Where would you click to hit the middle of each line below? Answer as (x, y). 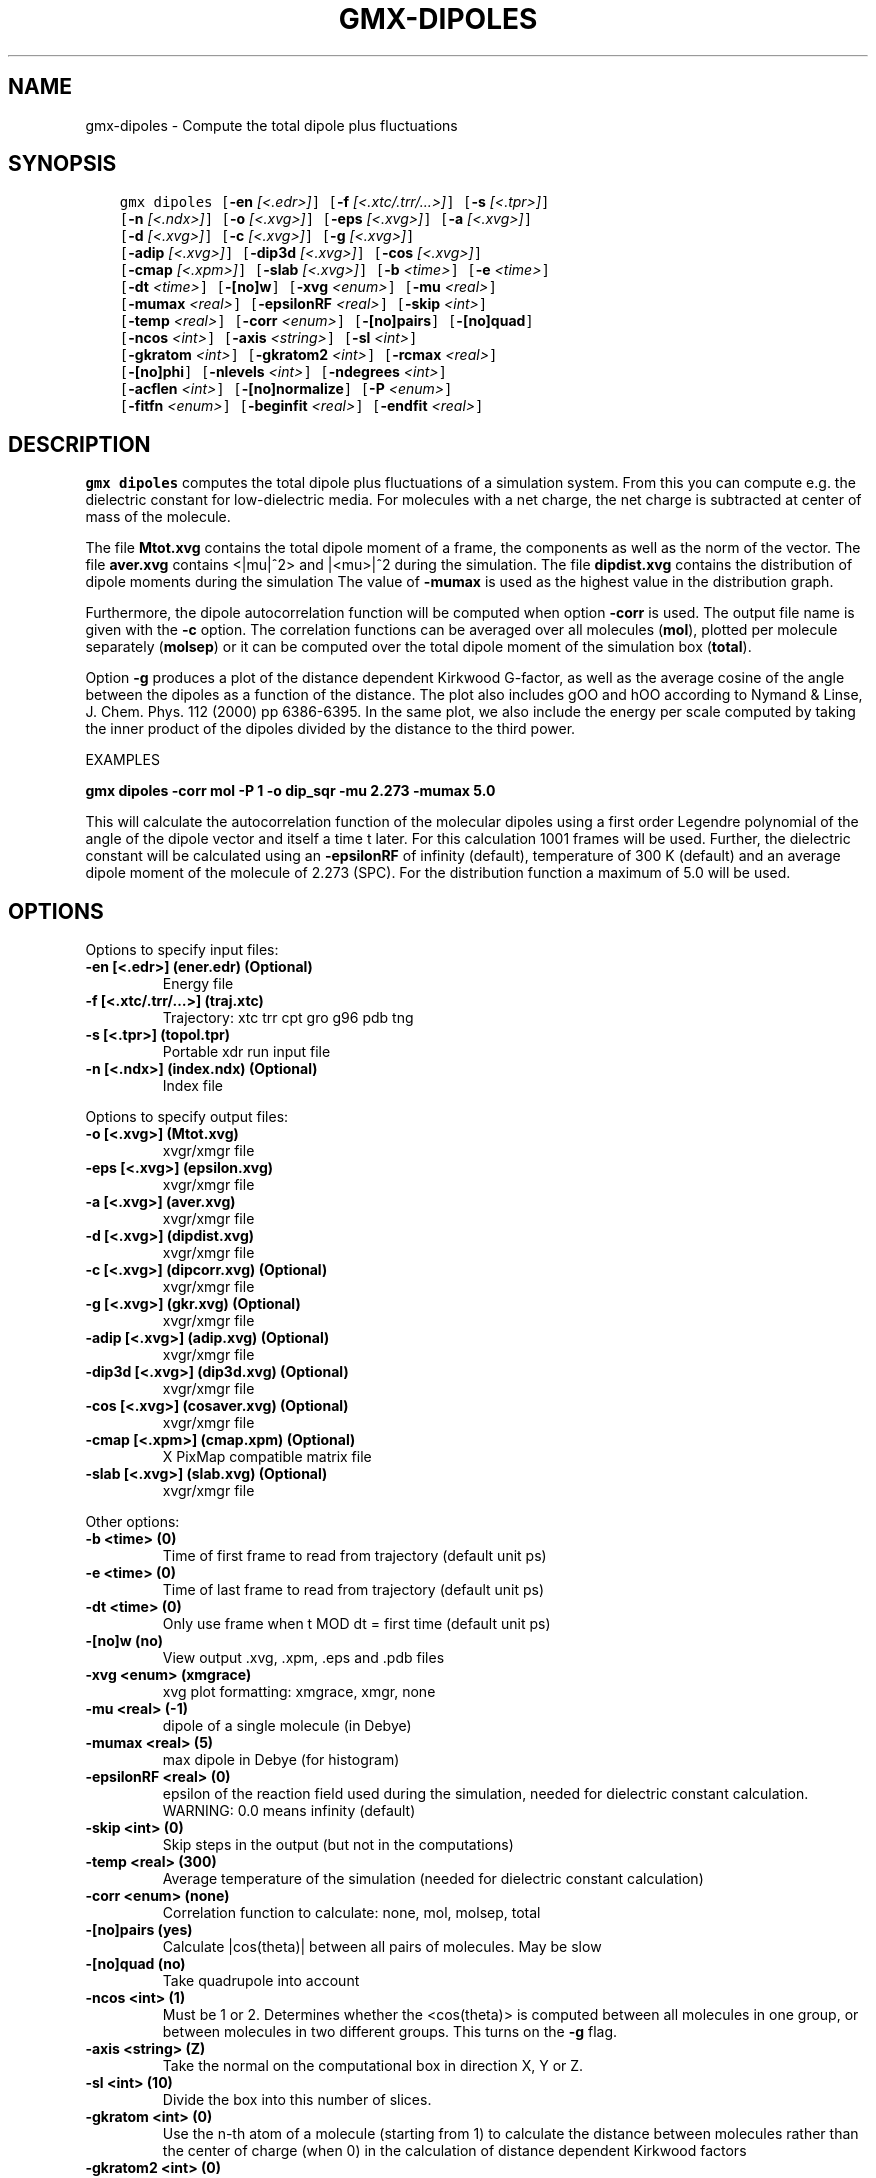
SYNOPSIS (62, 164)
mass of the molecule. (158, 517)
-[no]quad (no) (135, 1964)
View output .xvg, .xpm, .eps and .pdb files (303, 1658)
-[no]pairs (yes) (139, 1930)
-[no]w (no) (124, 1641)
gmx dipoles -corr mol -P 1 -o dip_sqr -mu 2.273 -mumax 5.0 (290, 791)
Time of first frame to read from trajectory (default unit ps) (354, 1556)
